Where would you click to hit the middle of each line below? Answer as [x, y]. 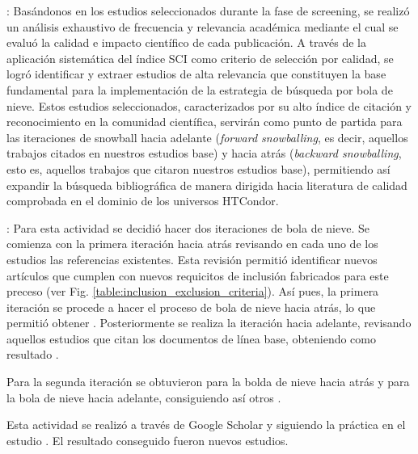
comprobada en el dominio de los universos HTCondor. [143, 201]
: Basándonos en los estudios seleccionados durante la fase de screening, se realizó [208, 11]
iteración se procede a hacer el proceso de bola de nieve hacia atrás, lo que [191, 307]
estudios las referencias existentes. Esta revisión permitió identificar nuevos [192, 259]
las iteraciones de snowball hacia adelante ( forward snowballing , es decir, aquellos [207, 137]
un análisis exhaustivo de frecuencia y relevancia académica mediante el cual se [203, 26]
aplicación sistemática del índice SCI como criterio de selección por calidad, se [200, 58]
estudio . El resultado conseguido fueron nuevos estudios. [148, 440]
